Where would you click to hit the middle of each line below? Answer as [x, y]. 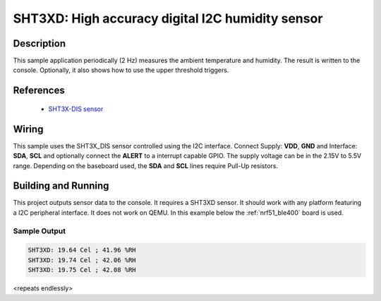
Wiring [28, 129]
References [39, 91]
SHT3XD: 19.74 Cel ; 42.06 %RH [82, 260]
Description [40, 43]
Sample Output [40, 231]
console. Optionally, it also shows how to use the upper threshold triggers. [121, 70]
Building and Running [61, 186]
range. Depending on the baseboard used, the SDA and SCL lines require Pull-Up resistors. [146, 165]
